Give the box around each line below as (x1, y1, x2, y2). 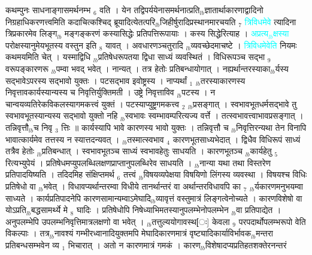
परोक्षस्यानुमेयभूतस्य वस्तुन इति (5, 38, 97, 51)
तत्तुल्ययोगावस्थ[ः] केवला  (152, 215, 233, 227)
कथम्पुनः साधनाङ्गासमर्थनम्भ (5, 4, 91, 16)
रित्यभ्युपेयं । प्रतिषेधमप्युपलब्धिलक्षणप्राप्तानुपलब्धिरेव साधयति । (5, 156, 192, 169)
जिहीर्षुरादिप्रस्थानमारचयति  (160, 15, 239, 28)
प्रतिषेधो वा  (5, 179, 39, 192)
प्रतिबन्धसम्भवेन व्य (5, 238, 59, 251)
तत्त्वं (123, 168, 136, 181)
